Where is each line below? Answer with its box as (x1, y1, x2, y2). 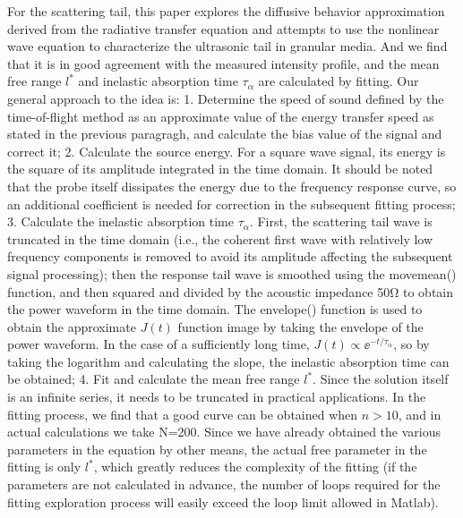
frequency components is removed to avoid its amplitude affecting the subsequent (7, 247, 453, 266)
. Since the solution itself (313, 369, 449, 388)
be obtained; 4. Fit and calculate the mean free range (7, 369, 300, 388)
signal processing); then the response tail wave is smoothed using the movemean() (7, 264, 457, 283)
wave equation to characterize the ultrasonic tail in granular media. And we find (7, 37, 448, 55)
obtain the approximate (7, 317, 136, 335)
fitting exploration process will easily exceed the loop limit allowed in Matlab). (7, 492, 439, 511)
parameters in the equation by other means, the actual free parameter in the (7, 439, 427, 458)
